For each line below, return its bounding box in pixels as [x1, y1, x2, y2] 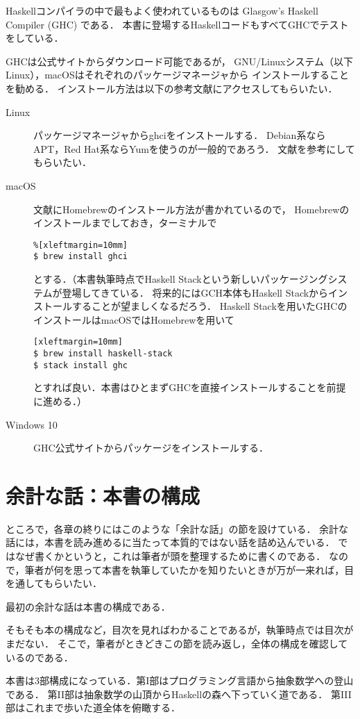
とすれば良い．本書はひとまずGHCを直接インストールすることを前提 [33, 380, 346, 395]
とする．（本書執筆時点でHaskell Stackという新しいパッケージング [33, 272, 328, 286]
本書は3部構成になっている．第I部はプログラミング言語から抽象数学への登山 [6, 673, 354, 688]
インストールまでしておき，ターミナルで [33, 215, 217, 230]
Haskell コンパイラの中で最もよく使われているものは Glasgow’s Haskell [6, 3, 318, 17]
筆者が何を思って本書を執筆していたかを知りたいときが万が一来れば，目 [24, 562, 354, 577]
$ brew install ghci [33, 251, 128, 262]
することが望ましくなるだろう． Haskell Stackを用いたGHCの [71, 299, 348, 313]
